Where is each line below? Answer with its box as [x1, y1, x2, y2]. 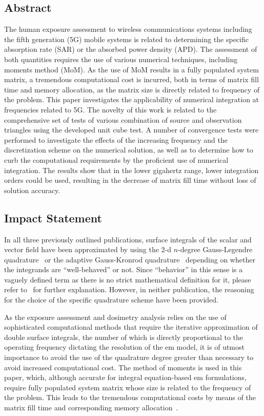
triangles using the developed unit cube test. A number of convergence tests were [4, 124, 259, 135]
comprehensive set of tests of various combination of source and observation [4, 114, 242, 125]
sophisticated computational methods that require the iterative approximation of [4, 322, 258, 332]
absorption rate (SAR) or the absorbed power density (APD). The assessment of [4, 44, 257, 54]
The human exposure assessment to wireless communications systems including [4, 24, 252, 34]
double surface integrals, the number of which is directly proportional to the [4, 331, 243, 342]
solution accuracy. [4, 184, 60, 195]
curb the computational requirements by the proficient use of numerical [4, 154, 229, 165]
